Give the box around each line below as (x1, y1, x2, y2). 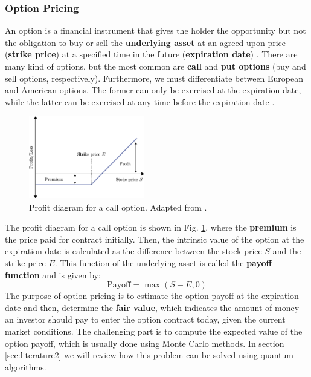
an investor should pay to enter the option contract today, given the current (5, 313, 286, 326)
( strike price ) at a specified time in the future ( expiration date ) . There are (5, 48, 298, 61)
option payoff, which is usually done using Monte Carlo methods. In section (5, 336, 284, 349)
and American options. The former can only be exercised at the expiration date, (5, 84, 301, 96)
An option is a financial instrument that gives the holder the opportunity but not (5, 24, 306, 37)
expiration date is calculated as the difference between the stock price (5, 244, 262, 257)
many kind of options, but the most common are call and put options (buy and (5, 60, 306, 72)
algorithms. (5, 360, 46, 373)
